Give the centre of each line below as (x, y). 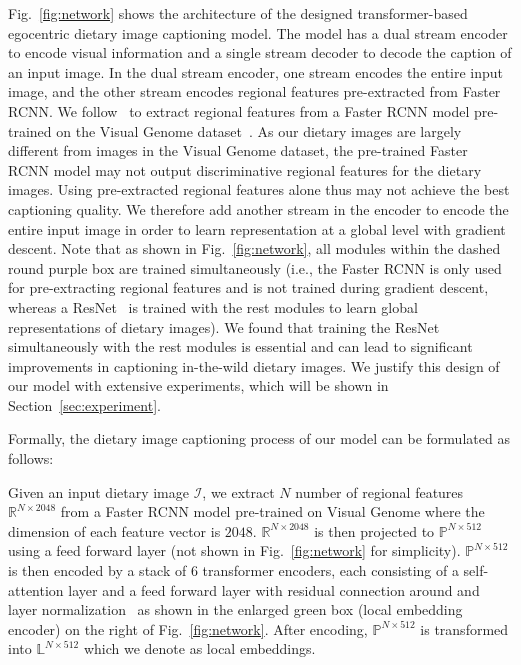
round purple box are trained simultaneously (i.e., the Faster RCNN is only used (255, 267)
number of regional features (379, 491)
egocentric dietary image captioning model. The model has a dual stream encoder (258, 32)
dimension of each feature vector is (114, 530)
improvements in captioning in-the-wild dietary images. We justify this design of (254, 365)
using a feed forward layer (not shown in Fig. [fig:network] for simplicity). (234, 550)
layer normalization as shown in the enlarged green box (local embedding (235, 609)
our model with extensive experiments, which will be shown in (198, 385)
